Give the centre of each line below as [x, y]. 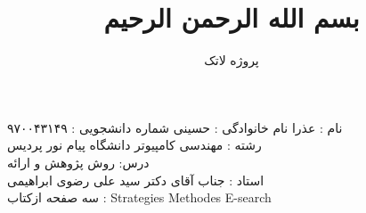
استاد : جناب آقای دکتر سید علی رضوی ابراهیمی [136, 180]
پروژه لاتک [232, 60]
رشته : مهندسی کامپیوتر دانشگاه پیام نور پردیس [134, 145]
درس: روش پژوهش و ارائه [78, 162]
